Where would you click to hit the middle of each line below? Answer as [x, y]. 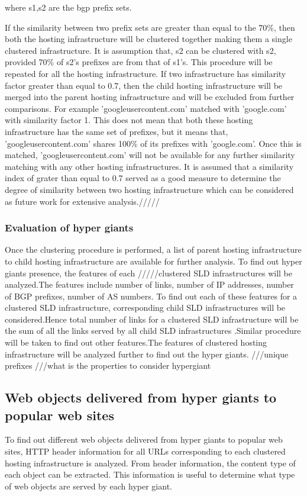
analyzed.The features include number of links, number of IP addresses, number [149, 284]
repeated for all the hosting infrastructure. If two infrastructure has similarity [146, 73]
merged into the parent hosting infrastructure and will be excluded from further [150, 97]
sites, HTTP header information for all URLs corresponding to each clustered [145, 451]
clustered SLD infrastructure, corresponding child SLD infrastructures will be [145, 307]
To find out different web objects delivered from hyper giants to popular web [144, 439]
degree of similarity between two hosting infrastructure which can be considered [149, 189]
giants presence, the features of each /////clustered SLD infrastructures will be [149, 273]
